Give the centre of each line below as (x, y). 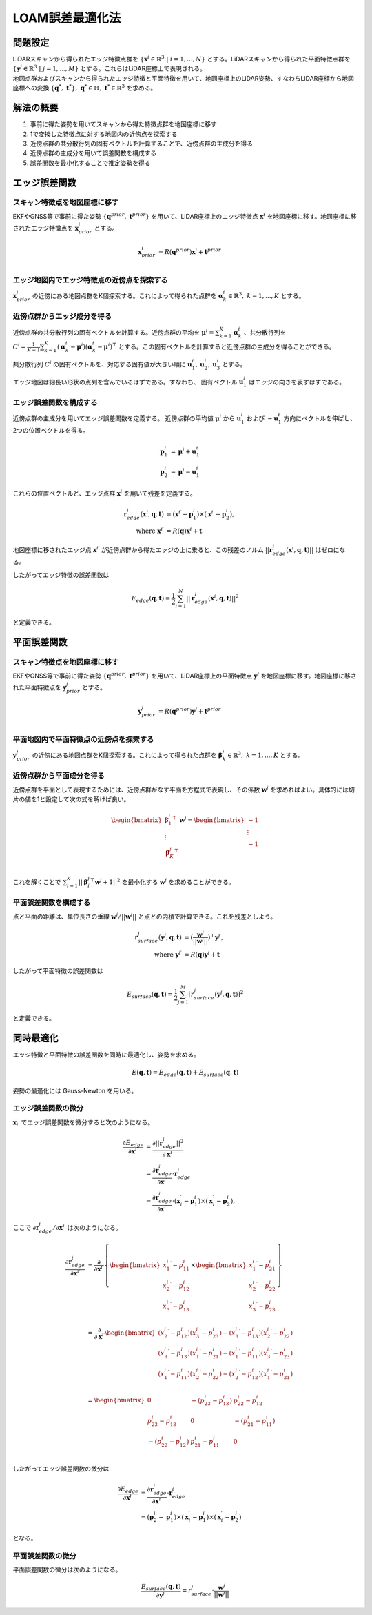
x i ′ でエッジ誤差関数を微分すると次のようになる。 (83, 1122)
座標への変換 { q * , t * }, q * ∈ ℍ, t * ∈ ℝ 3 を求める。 (85, 88)
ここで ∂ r (26, 1228)
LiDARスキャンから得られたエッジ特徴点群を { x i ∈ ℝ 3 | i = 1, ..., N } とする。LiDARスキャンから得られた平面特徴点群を (182, 59)
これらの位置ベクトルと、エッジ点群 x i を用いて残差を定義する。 (104, 492)
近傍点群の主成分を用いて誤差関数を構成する (93, 153)
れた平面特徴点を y (40, 687)
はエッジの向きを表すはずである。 (297, 382)
